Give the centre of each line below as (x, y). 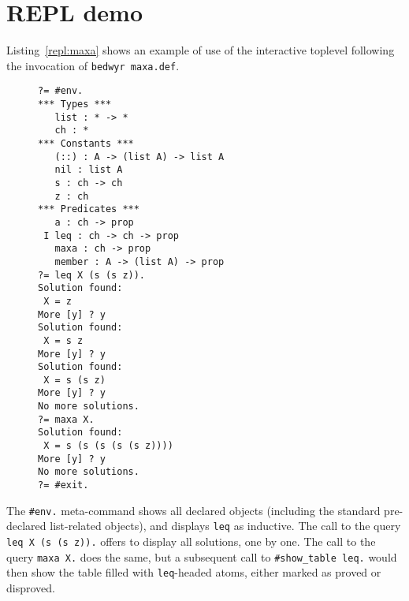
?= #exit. (63, 485)
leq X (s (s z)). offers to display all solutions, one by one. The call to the (191, 541)
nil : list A (89, 170)
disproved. (31, 588)
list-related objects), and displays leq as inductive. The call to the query (225, 526)
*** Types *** (75, 105)
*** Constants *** (86, 144)
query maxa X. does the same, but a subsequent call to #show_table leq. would (202, 556)
